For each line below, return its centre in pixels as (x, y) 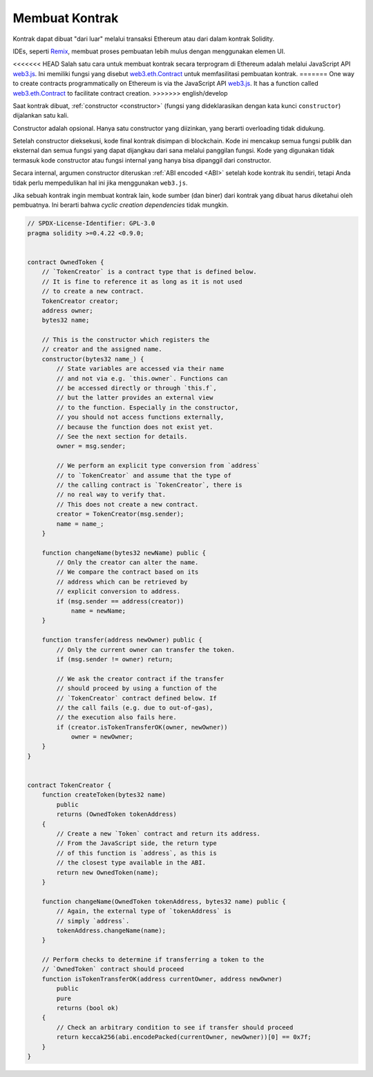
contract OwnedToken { (66, 262)
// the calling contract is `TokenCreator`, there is (149, 485)
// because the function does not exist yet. (135, 427)
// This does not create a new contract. (127, 504)
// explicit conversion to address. (118, 591)
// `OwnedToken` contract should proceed (113, 969)
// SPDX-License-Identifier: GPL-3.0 (91, 224)
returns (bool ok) (87, 1008)
